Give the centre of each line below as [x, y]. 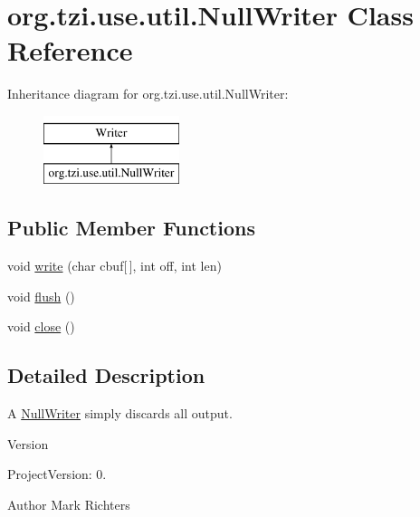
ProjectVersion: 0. [57, 474]
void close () [41, 326]
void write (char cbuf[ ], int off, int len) [115, 266]
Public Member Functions [131, 228]
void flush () [41, 296]
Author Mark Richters [69, 505]
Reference [70, 50]
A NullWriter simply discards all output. [120, 413]
